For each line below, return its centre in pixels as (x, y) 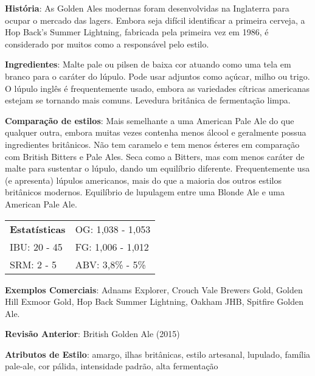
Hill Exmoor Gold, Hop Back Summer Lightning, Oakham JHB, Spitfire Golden (154, 301)
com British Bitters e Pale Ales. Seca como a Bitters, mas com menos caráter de (155, 156)
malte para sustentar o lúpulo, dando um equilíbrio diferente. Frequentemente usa (157, 168)
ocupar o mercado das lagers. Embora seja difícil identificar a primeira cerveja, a (155, 20)
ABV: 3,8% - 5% (110, 264)
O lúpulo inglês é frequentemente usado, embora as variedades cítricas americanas (157, 88)
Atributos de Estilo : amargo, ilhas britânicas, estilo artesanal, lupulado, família (158, 354)
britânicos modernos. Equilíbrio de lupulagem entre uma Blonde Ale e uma (145, 192)
